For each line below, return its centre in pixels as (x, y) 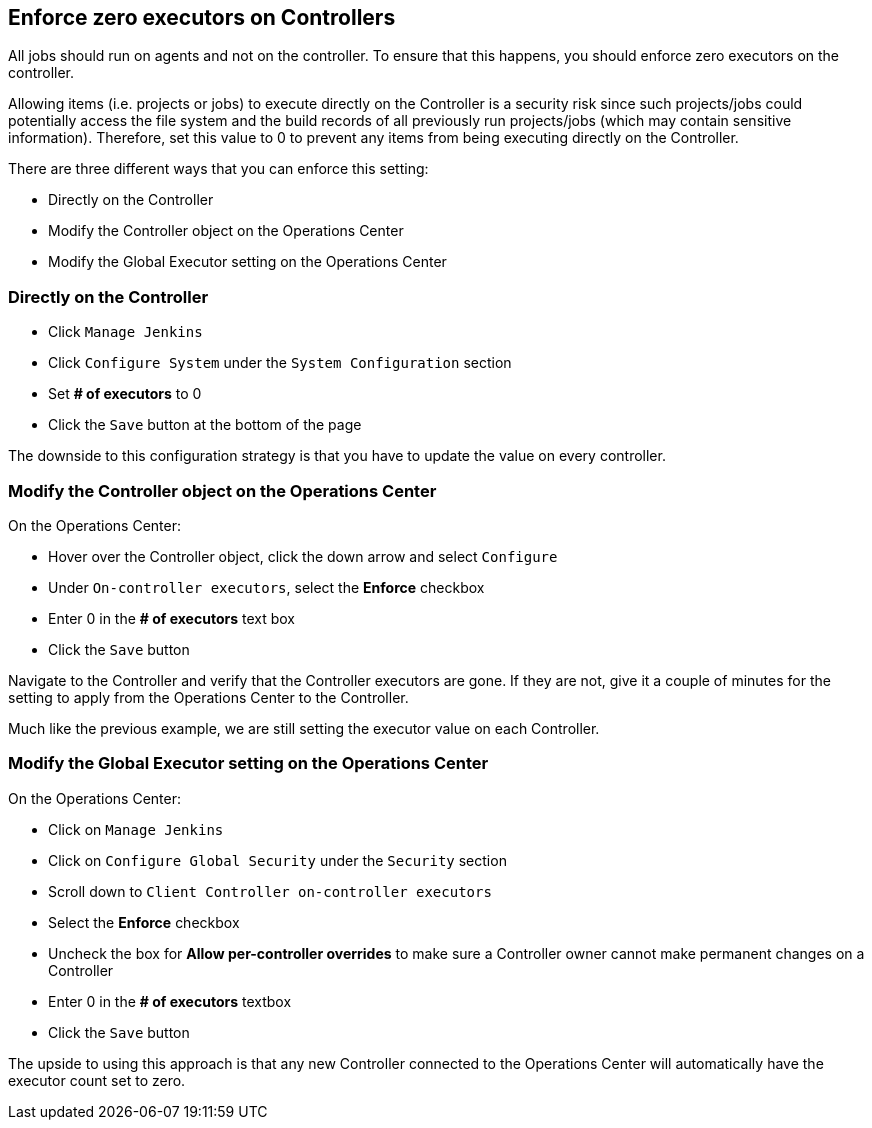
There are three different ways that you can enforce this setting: (218, 169)
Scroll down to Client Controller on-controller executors (270, 891)
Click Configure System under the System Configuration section (280, 363)
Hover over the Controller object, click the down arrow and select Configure (303, 556)
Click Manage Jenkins (125, 332)
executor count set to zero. (97, 1080)
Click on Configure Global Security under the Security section (277, 860)
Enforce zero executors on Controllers (202, 17)
